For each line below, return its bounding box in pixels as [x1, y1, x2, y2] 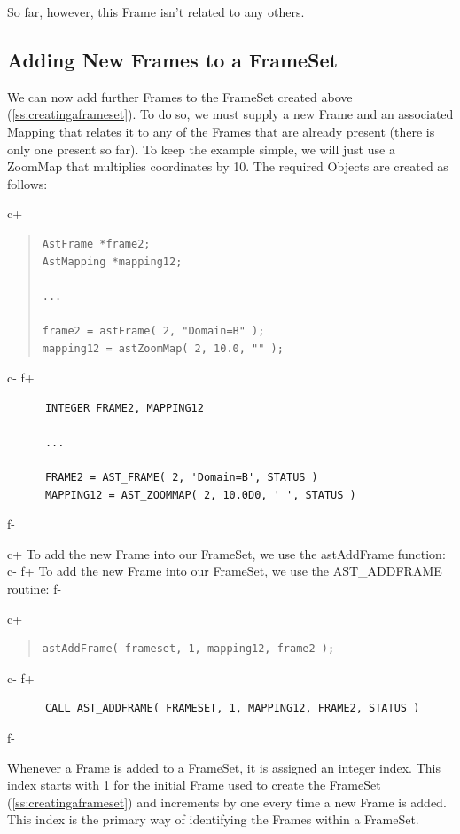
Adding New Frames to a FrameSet [7, 45, 338, 73]
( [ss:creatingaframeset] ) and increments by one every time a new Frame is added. [7, 792, 447, 811]
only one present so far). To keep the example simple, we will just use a [7, 139, 395, 158]
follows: [7, 174, 48, 193]
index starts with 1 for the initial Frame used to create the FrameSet [7, 775, 381, 794]
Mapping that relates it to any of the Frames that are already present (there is [7, 122, 435, 140]
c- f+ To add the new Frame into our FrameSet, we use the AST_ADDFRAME [7, 562, 442, 580]
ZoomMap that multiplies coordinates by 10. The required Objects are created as [7, 157, 448, 176]
